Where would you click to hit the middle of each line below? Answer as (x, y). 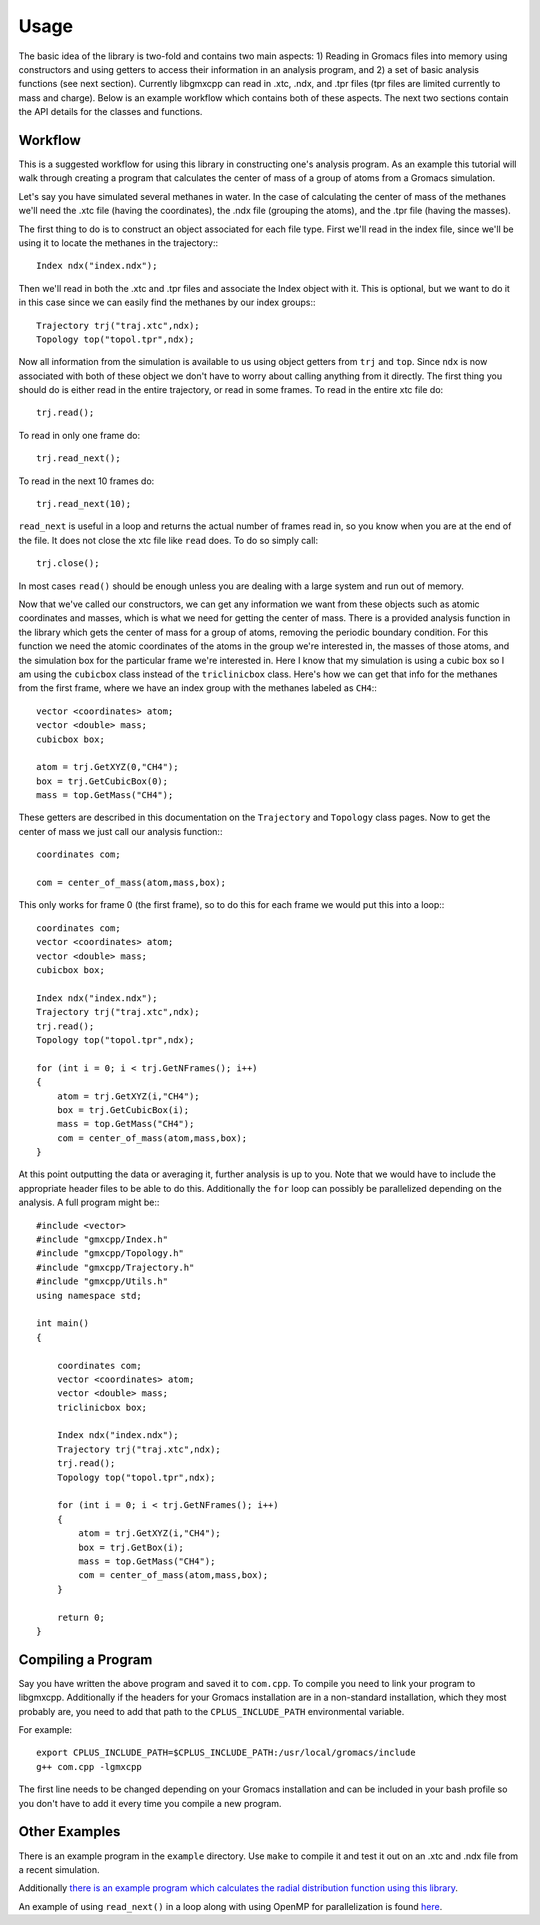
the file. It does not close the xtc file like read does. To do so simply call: (168, 540)
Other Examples (69, 1831)
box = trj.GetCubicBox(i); (123, 1109)
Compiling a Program (85, 1659)
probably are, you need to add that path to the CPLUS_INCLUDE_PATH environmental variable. (211, 1711)
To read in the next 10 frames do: (86, 481)
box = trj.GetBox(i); (131, 1547)
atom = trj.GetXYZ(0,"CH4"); (107, 767)
